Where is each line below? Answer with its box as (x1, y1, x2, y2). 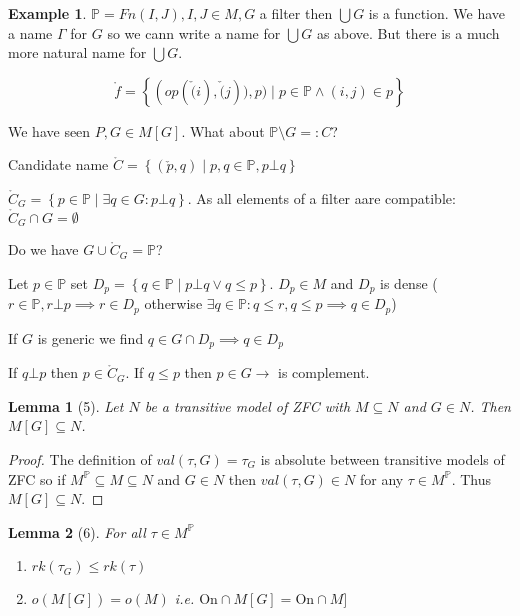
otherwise (144, 293, 203, 314)
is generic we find (37, 327, 144, 348)
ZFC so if (8, 468, 66, 489)
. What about (181, 120, 265, 141)
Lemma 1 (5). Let (8, 395, 124, 416)
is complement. (278, 362, 370, 383)
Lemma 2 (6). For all (8, 521, 146, 542)
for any (359, 468, 404, 489)
